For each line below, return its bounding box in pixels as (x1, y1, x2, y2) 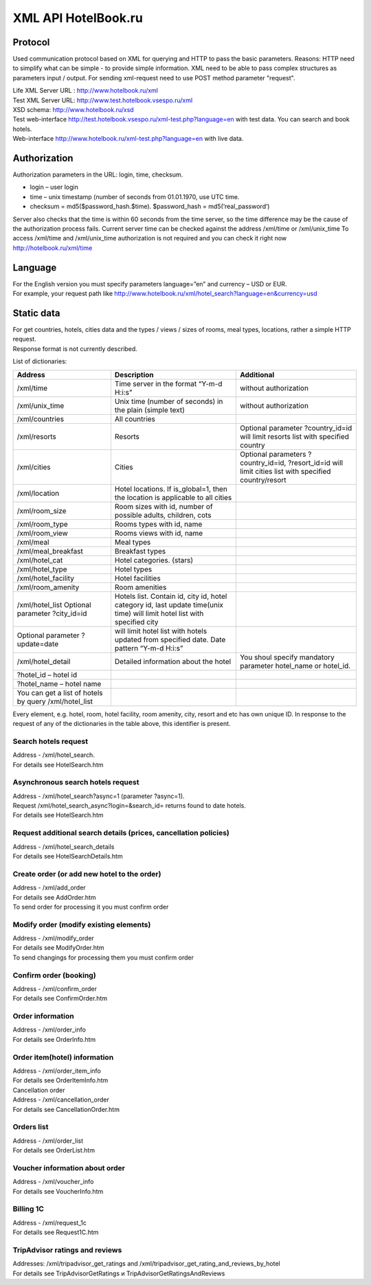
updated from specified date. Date (114, 635, 226, 644)
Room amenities (114, 582, 167, 592)
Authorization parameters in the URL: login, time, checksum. (12, 170, 183, 179)
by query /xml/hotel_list (16, 696, 93, 706)
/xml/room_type (16, 519, 68, 529)
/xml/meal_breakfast (16, 546, 84, 556)
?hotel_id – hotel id (16, 670, 78, 679)
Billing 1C (12, 1204, 45, 1214)
